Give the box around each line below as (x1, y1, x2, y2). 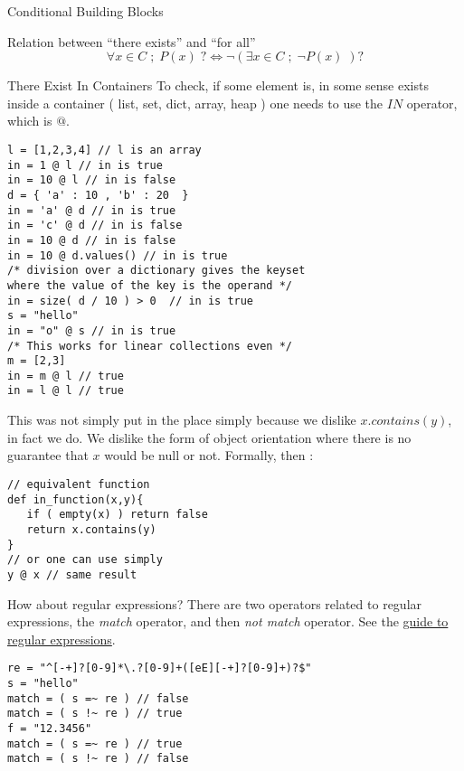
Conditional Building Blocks (7, 2, 164, 20)
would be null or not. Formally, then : (104, 446, 314, 465)
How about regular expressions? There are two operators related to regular (7, 594, 422, 613)
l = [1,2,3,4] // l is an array (7, 143, 202, 156)
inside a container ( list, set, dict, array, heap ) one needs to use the (7, 93, 384, 112)
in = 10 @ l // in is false (7, 174, 176, 187)
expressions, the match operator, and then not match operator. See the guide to (7, 612, 449, 631)
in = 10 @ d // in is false (7, 233, 176, 247)
